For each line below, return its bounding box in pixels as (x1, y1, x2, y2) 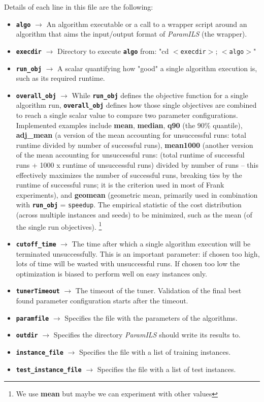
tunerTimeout (16, 288, 60, 295)
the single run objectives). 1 (16, 220, 102, 232)
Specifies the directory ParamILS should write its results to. (53, 329, 241, 340)
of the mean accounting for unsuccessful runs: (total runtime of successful (16, 149, 245, 160)
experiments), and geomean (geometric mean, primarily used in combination (16, 189, 258, 200)
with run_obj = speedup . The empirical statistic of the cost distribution (16, 199, 242, 210)
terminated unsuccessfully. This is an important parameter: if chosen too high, (16, 248, 260, 259)
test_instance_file (16, 366, 82, 374)
